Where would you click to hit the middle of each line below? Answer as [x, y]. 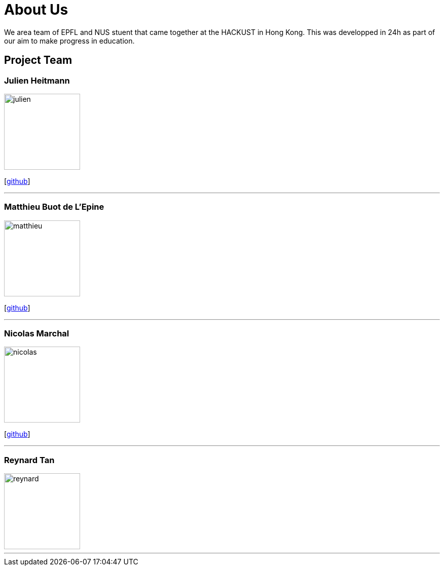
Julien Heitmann [37, 80]
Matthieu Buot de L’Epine [54, 207]
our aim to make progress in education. [69, 41]
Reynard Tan [29, 460]
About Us [36, 10]
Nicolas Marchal [37, 334]
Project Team [38, 60]
